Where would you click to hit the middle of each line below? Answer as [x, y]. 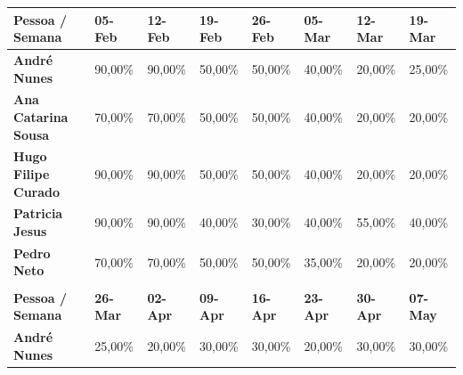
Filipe [32, 174]
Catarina [41, 116]
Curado [37, 191]
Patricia [38, 213]
